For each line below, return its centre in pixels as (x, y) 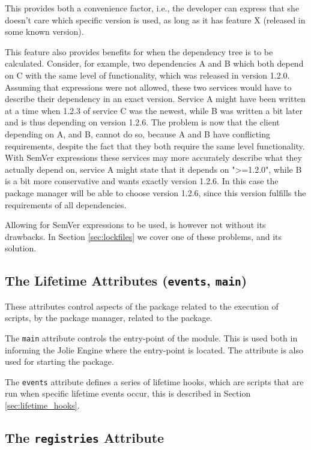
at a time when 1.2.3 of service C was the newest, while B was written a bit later (154, 110)
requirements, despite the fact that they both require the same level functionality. (155, 145)
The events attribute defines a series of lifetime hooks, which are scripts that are (154, 381)
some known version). (44, 31)
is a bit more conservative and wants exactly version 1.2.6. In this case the (142, 181)
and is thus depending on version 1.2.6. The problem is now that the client (142, 122)
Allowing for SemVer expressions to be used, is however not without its (135, 225)
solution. (21, 248)
